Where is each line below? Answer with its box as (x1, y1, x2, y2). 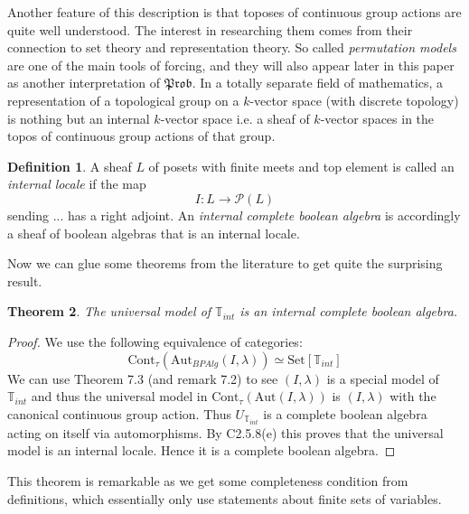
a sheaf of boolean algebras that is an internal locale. (7, 223, 300, 242)
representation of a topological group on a (7, 90, 239, 109)
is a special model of (326, 369, 439, 388)
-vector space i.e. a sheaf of (160, 108, 310, 127)
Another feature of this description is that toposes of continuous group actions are (7, 3, 462, 21)
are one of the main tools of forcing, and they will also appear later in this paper (7, 55, 455, 74)
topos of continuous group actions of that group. (7, 126, 276, 145)
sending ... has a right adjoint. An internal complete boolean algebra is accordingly (7, 205, 461, 224)
